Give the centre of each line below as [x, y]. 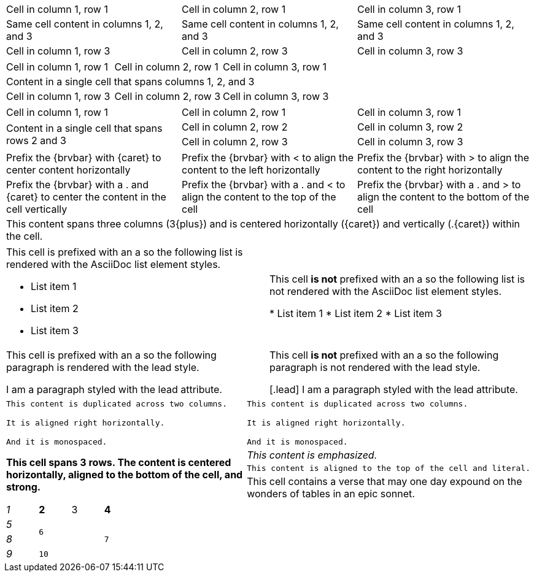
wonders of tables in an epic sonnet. [331, 494]
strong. [24, 487]
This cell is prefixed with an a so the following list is [125, 252]
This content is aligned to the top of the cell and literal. [389, 468]
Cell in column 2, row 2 [234, 127]
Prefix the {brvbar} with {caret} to [84, 158]
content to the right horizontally [430, 170]
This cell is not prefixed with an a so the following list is [397, 279]
